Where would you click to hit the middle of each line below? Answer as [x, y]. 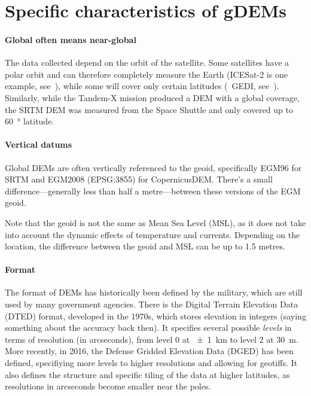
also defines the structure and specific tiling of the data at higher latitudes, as [147, 374]
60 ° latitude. [30, 121]
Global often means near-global [71, 39]
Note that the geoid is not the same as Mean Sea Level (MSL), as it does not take [155, 222]
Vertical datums [39, 144]
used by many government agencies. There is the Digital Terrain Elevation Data [152, 304]
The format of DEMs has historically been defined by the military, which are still [154, 292]
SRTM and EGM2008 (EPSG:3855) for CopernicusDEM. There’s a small [139, 179]
